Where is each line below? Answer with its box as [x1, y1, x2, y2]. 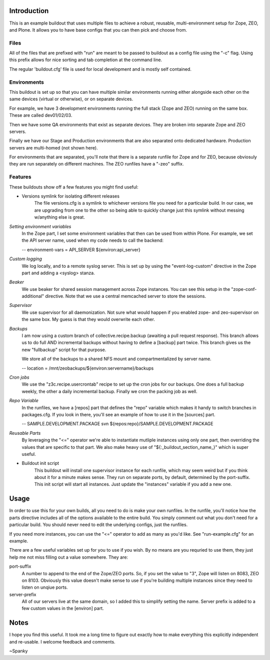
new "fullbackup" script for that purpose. [21, 347, 106, 353]
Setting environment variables [9, 223, 71, 229]
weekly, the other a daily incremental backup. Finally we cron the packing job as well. [21, 388, 197, 394]
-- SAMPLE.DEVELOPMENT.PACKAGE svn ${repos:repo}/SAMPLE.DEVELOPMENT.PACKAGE [21, 421, 213, 427]
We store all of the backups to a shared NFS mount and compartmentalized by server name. [21, 356, 212, 362]
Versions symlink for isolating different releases [21, 193, 120, 199]
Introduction [9, 7, 49, 15]
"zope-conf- [230, 286, 257, 292]
